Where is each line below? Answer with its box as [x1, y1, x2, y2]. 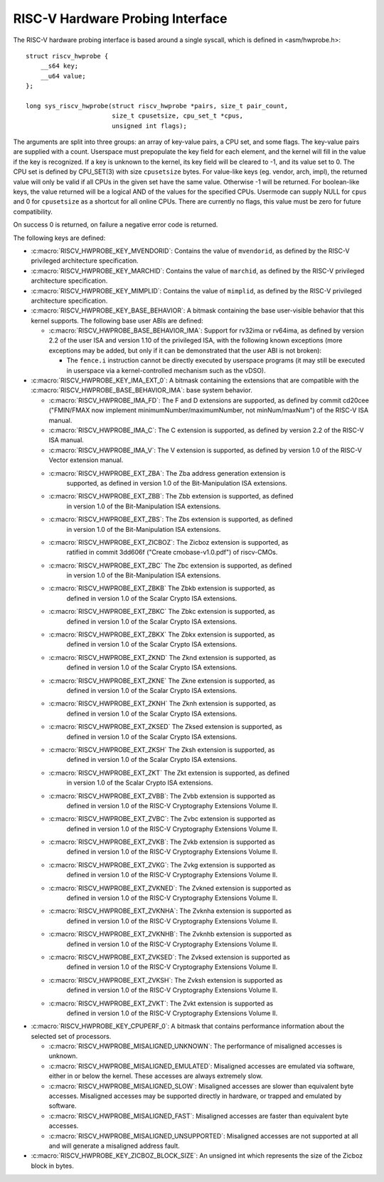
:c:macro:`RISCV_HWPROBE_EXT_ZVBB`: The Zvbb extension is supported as [48, 791, 276, 800]
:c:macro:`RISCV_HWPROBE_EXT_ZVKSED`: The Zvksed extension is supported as [48, 953, 291, 961]
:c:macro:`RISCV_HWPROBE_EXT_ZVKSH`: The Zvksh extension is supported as [48, 976, 283, 984]
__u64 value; [40, 72, 86, 80]
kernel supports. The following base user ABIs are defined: [31, 316, 203, 325]
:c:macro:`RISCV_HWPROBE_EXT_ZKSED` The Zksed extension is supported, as [48, 723, 282, 731]
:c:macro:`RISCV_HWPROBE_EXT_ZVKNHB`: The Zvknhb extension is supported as [48, 930, 292, 938]
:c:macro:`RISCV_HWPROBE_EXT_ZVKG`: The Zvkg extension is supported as [48, 860, 276, 869]
